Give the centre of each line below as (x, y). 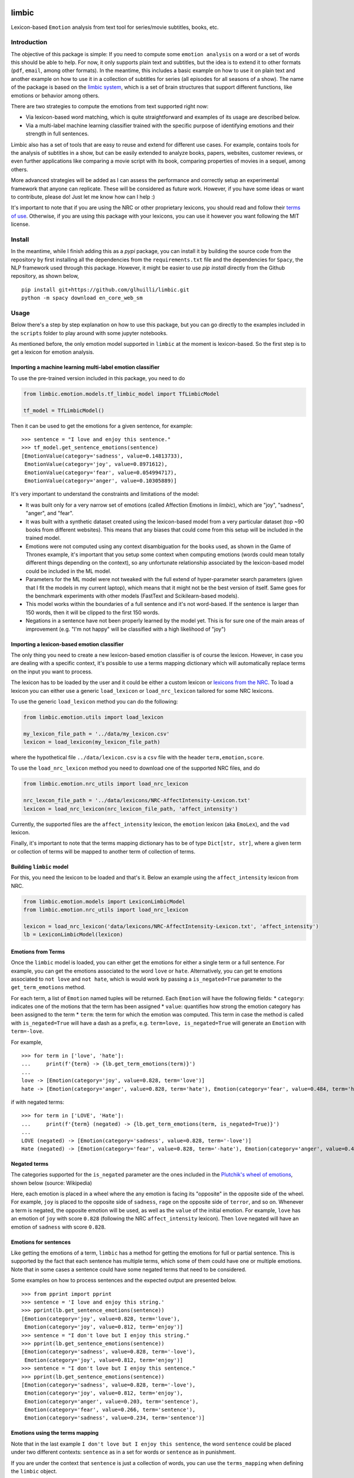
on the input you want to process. (52, 672)
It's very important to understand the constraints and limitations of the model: (105, 494)
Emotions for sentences (41, 1242)
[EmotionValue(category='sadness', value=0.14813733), (102, 456)
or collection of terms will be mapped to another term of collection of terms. (103, 851)
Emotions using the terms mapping (55, 1433)
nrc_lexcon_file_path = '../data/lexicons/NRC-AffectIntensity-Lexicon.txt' (137, 800)
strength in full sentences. (57, 134)
